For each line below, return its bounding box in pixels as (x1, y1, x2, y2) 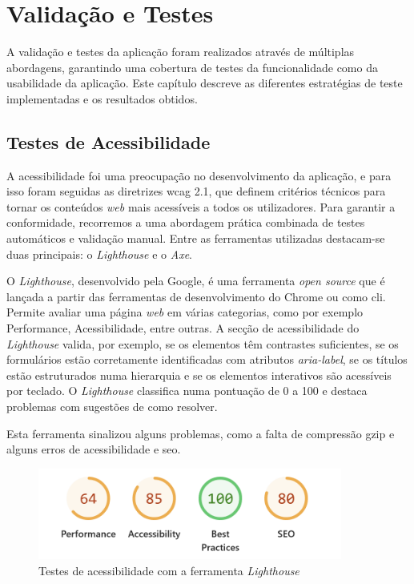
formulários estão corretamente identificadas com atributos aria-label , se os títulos (6, 351, 408, 368)
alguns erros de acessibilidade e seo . (6, 441, 181, 457)
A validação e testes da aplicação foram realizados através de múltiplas (6, 43, 355, 60)
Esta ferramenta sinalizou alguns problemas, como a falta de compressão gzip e (6, 425, 395, 441)
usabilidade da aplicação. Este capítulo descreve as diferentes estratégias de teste (6, 75, 403, 91)
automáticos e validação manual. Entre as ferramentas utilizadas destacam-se (6, 230, 385, 247)
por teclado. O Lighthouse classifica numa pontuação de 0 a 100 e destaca (6, 382, 368, 399)
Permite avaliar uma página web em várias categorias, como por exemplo (6, 304, 364, 320)
